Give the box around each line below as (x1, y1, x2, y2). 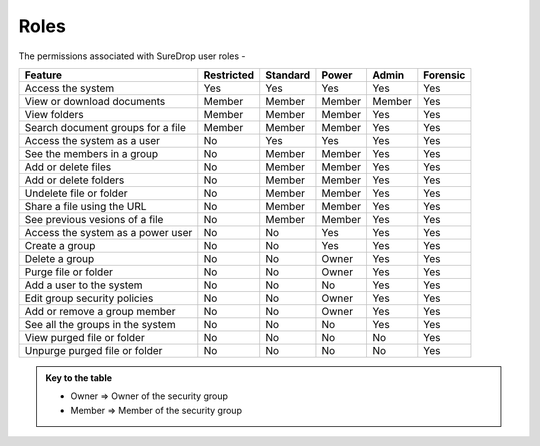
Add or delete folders (24, 173, 125, 187)
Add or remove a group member (24, 304, 176, 318)
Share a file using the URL (24, 199, 147, 213)
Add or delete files (24, 160, 112, 174)
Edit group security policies (24, 291, 154, 305)
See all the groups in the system (24, 317, 176, 331)
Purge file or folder (24, 265, 114, 279)
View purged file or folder (24, 330, 145, 344)
